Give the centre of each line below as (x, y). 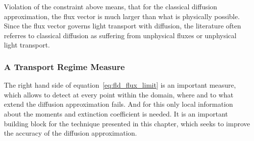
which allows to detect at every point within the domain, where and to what (119, 94)
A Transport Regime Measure (64, 66)
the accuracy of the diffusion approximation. (71, 133)
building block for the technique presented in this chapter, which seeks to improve (127, 123)
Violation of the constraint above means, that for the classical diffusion (111, 6)
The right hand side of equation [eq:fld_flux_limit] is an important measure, (120, 85)
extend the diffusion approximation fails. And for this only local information (119, 104)
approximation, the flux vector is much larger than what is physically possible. (122, 16)
